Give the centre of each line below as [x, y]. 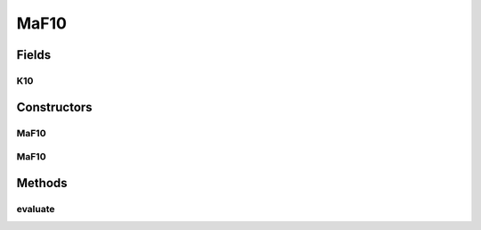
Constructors [54, 107]
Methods [42, 183]
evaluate [36, 209]
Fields [34, 55]
